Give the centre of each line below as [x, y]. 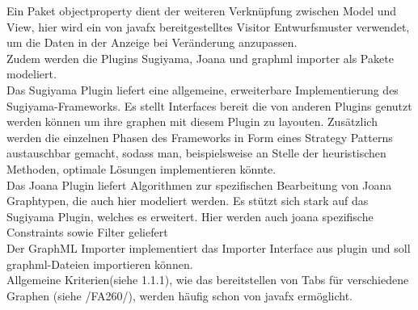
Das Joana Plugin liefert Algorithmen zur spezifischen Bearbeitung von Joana [199, 184]
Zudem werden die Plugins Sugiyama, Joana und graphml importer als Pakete [200, 58]
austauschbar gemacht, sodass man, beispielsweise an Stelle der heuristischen [196, 153]
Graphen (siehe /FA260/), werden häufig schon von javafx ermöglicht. [179, 295]
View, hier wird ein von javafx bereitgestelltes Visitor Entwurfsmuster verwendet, [208, 26]
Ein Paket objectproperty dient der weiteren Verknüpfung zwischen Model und [202, 10]
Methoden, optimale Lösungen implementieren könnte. [141, 168]
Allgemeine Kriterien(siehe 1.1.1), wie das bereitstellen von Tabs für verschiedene [208, 280]
